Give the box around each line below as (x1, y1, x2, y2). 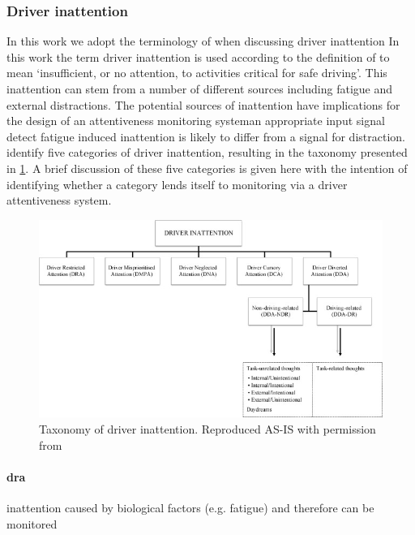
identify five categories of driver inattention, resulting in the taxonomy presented (6, 144, 408, 161)
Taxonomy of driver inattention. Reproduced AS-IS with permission (39, 420, 376, 437)
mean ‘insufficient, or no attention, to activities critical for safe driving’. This (6, 64, 387, 81)
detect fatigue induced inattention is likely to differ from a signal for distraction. (6, 127, 405, 145)
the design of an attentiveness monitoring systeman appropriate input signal (6, 112, 385, 129)
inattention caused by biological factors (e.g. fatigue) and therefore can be (6, 498, 374, 516)
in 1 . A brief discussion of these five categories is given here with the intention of (6, 159, 408, 176)
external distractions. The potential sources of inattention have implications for (6, 96, 400, 113)
